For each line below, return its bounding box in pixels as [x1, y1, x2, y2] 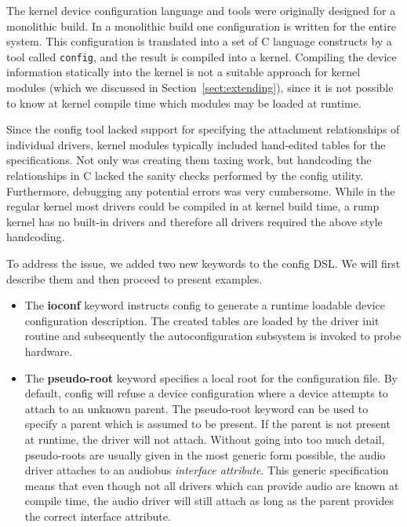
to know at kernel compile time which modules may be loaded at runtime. [6, 94, 362, 111]
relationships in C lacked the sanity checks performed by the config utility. [6, 167, 364, 183]
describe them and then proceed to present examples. [6, 270, 263, 287]
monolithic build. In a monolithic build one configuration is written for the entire [6, 17, 396, 34]
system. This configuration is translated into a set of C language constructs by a [6, 33, 392, 49]
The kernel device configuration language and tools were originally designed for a [6, 2, 396, 18]
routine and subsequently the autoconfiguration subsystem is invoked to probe [24, 328, 402, 344]
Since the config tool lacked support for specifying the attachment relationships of [6, 121, 400, 137]
